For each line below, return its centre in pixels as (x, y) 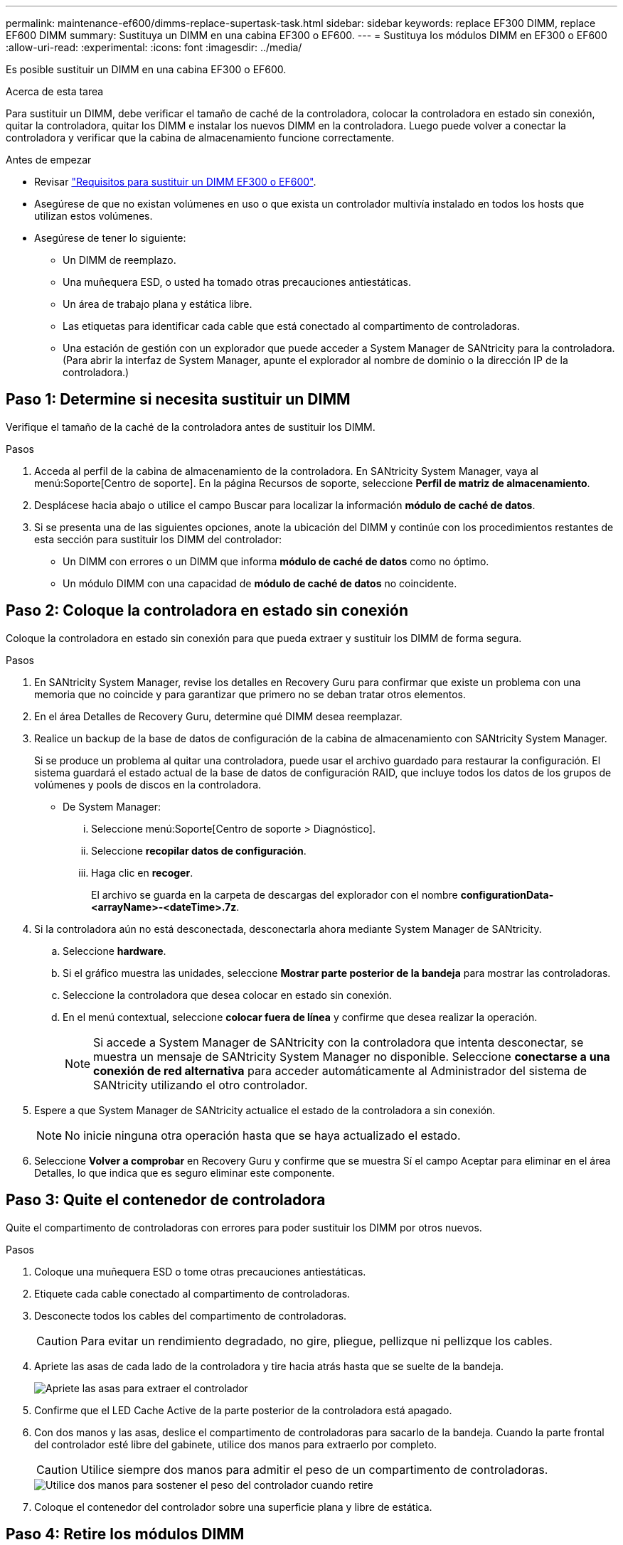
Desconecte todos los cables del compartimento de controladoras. (191, 1315)
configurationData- (507, 894)
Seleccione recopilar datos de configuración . (199, 850)
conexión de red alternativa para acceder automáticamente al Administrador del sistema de (340, 1070)
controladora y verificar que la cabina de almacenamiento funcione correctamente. (200, 138)
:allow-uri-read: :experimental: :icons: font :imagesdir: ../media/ (154, 47)
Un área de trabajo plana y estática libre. (158, 304)
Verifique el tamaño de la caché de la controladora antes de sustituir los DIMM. (191, 427)
